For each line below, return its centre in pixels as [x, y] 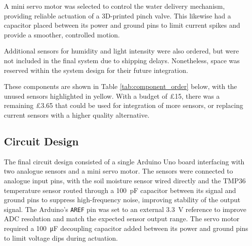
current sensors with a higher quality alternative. [77, 114]
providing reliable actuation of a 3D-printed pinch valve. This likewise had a [117, 15]
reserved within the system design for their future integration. [96, 70]
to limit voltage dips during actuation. [61, 237]
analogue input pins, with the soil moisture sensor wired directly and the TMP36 [125, 180]
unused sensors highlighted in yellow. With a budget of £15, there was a [112, 96]
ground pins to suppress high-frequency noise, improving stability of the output [122, 200]
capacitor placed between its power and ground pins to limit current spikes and [122, 25]
